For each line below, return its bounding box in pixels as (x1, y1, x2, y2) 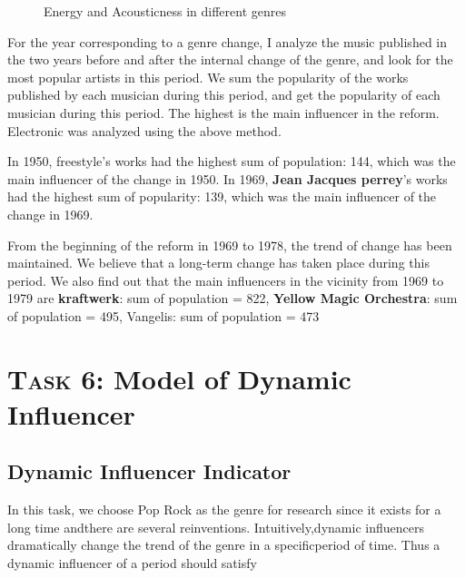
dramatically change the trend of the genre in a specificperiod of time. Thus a (7, 535, 440, 554)
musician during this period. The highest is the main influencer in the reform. (7, 103, 440, 122)
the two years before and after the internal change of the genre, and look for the (7, 50, 453, 69)
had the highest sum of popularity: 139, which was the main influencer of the (7, 187, 437, 206)
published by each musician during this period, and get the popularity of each (7, 85, 440, 104)
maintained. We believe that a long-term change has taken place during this (7, 253, 430, 272)
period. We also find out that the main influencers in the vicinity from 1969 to (7, 270, 444, 289)
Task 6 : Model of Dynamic (7, 359, 351, 397)
